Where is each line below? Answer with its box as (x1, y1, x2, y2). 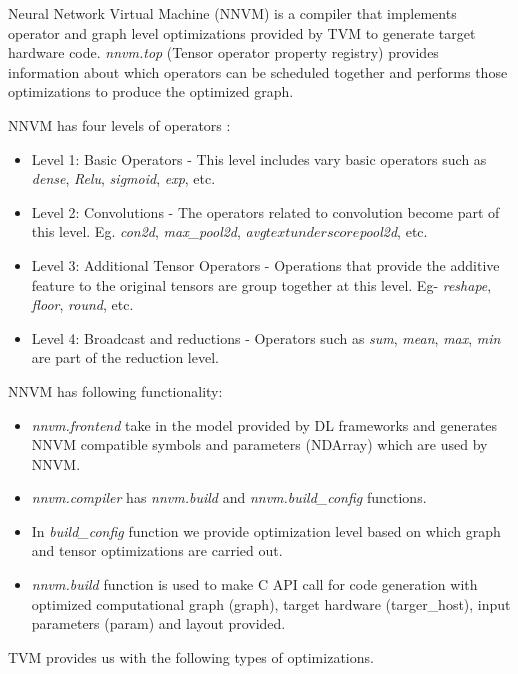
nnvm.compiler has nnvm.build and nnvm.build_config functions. (31, 487, 427, 508)
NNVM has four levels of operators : (8, 114, 231, 135)
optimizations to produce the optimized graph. (8, 81, 294, 102)
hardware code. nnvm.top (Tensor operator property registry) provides (8, 42, 439, 63)
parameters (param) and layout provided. (31, 613, 286, 634)
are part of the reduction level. (31, 347, 219, 368)
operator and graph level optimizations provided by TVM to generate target (8, 22, 476, 43)
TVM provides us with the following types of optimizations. (8, 646, 374, 667)
